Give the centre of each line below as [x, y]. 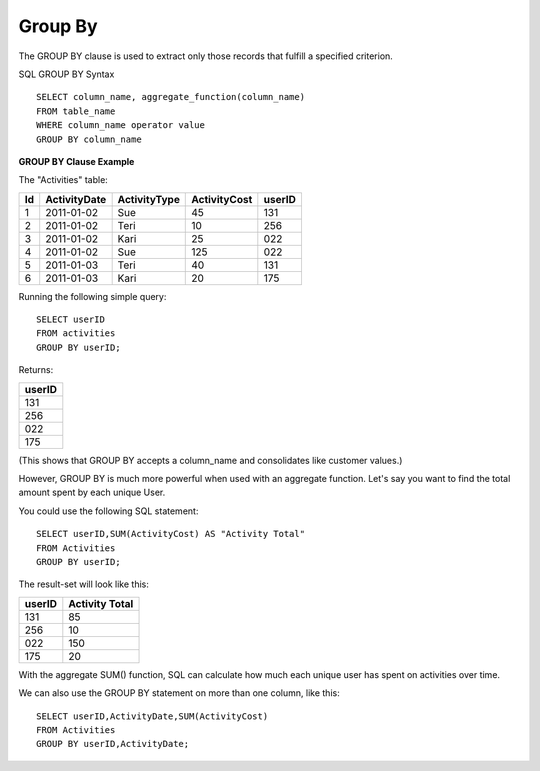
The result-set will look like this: [83, 584]
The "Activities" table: [63, 180]
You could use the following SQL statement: [108, 511]
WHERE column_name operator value [120, 125]
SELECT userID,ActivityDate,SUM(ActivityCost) [152, 716]
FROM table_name [76, 111]
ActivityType [148, 199]
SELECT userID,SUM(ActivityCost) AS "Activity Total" [170, 534]
